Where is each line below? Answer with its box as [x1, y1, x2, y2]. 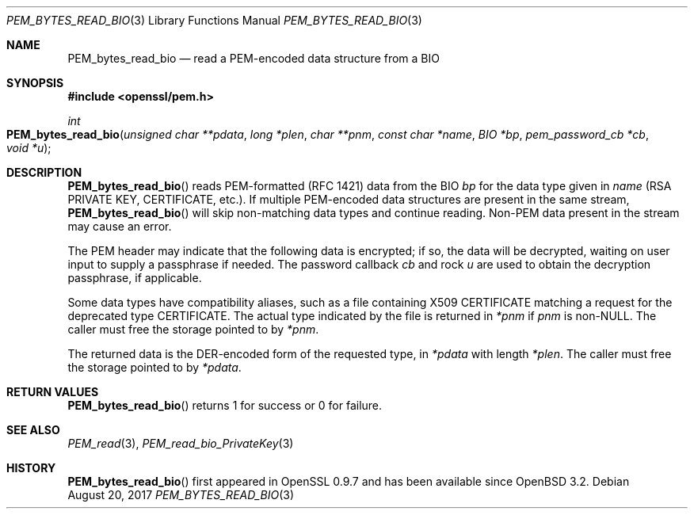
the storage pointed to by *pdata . [67, 360, 242, 374]
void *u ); [6, 141, 51, 154]
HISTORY [6, 461, 56, 475]
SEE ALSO [6, 423, 60, 437]
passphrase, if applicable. [67, 271, 202, 284]
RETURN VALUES [6, 385, 99, 399]
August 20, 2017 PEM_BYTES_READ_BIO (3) [67, 488, 295, 502]
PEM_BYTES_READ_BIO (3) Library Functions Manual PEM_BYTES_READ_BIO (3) [6, 13, 422, 27]
